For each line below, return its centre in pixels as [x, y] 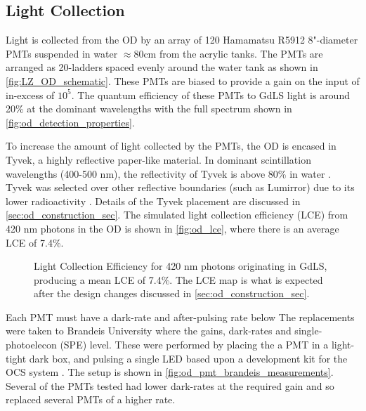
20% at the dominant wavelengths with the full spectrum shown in [149, 109]
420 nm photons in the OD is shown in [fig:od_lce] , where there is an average [172, 228]
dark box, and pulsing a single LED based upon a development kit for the [188, 358]
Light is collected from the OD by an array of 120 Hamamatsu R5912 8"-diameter [182, 40]
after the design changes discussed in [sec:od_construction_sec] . [172, 293]
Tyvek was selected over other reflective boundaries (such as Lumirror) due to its [180, 187]
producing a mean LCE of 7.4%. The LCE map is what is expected [178, 279]
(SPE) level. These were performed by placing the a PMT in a [194, 345]
